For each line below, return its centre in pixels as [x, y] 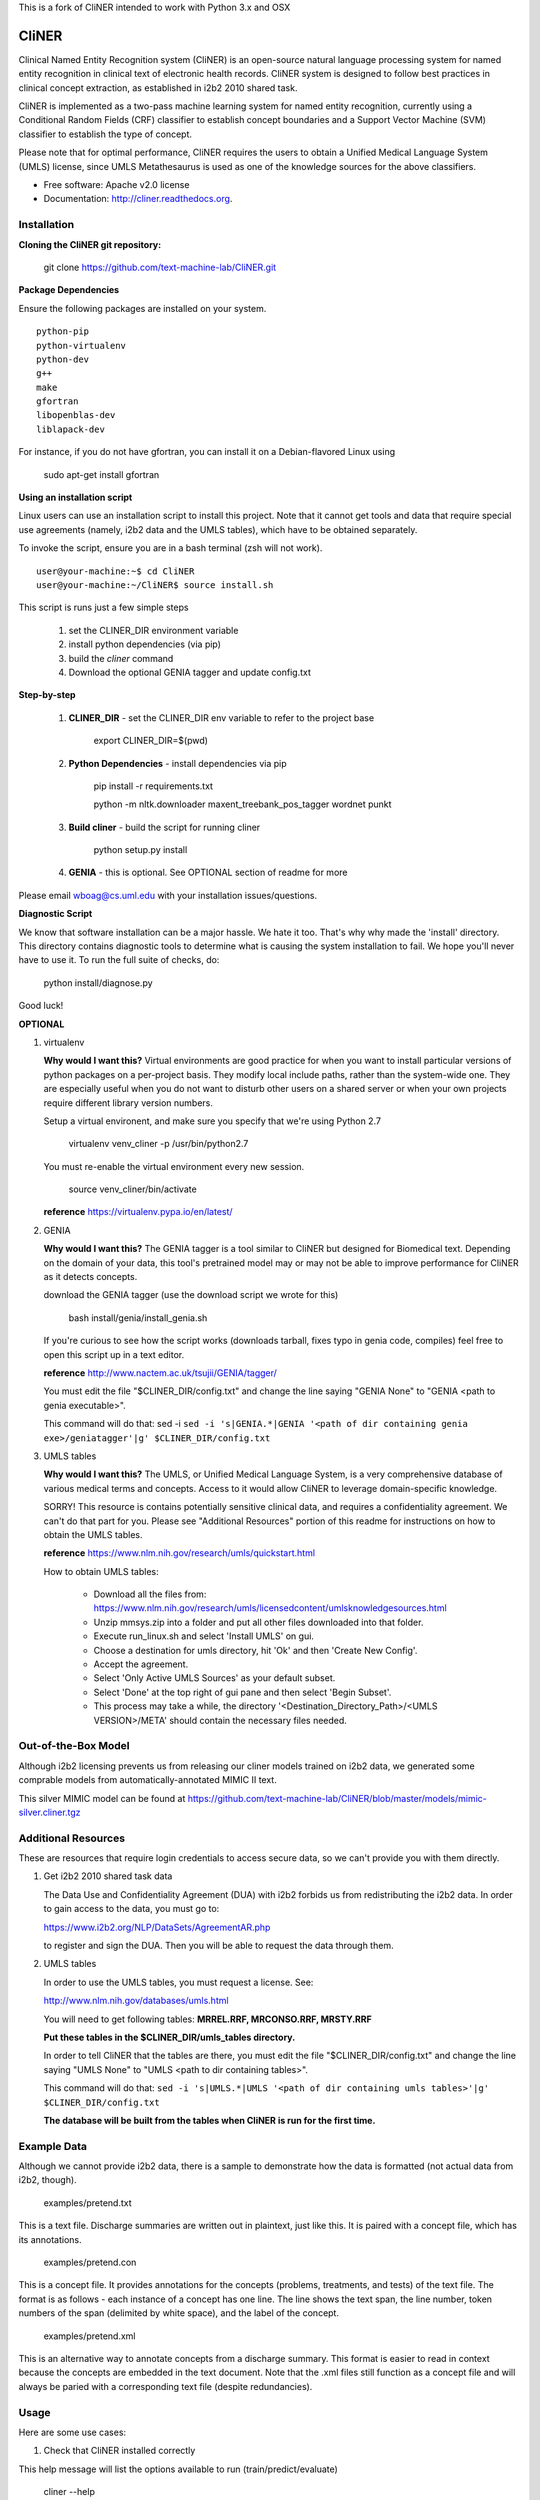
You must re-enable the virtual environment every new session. [174, 1166]
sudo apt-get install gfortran [101, 474]
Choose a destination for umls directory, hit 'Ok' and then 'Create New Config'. [255, 1650]
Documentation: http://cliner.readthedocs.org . [138, 199]
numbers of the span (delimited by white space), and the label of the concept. [179, 2313]
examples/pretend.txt [87, 2202]
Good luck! [41, 1006]
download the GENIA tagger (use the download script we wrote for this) [191, 1295]
